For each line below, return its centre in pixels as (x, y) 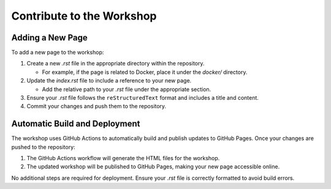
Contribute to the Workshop (84, 16)
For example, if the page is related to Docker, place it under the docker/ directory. (145, 72)
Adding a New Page (50, 38)
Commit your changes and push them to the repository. (97, 106)
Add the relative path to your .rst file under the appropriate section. (127, 89)
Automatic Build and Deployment (76, 124)
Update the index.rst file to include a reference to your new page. (109, 81)
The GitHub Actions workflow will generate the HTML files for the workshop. (123, 158)
